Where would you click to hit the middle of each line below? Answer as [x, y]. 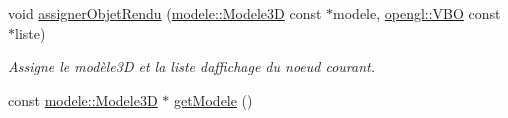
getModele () [213, 99]
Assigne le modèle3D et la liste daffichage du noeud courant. [192, 66]
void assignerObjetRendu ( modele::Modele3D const [165, 13]
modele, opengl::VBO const [417, 13]
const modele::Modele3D [83, 99]
